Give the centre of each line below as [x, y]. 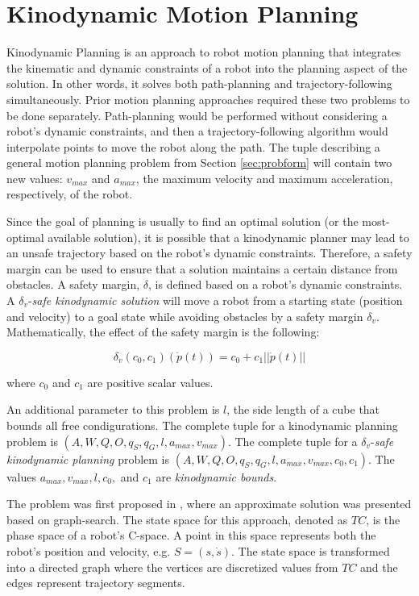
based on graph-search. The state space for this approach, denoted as [177, 519]
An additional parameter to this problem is [113, 409]
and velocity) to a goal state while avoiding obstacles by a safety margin [185, 316]
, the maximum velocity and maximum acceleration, [264, 178]
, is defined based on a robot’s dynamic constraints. [276, 284]
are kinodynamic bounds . [216, 476]
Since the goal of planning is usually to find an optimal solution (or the [183, 221]
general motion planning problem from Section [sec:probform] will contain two [199, 163]
